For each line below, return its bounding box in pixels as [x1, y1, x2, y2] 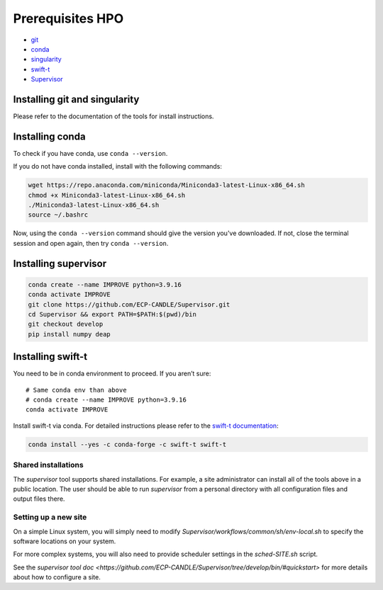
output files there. [13, 494, 65, 503]
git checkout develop [28, 320, 104, 329]
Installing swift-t [13, 351, 88, 363]
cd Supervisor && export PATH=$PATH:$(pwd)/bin [28, 310, 196, 319]
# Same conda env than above [26, 386, 127, 394]
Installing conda [13, 130, 86, 142]
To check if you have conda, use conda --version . [13, 149, 168, 157]
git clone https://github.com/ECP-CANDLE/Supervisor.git [28, 300, 231, 308]
